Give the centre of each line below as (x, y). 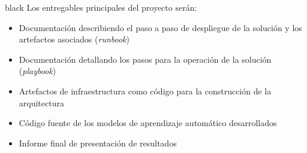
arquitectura (41, 102)
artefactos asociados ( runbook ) (74, 39)
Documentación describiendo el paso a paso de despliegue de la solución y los (160, 27)
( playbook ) (37, 71)
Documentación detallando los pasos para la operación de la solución (145, 59)
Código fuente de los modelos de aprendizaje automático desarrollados (148, 123)
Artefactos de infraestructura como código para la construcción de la (145, 91)
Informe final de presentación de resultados (98, 143)
